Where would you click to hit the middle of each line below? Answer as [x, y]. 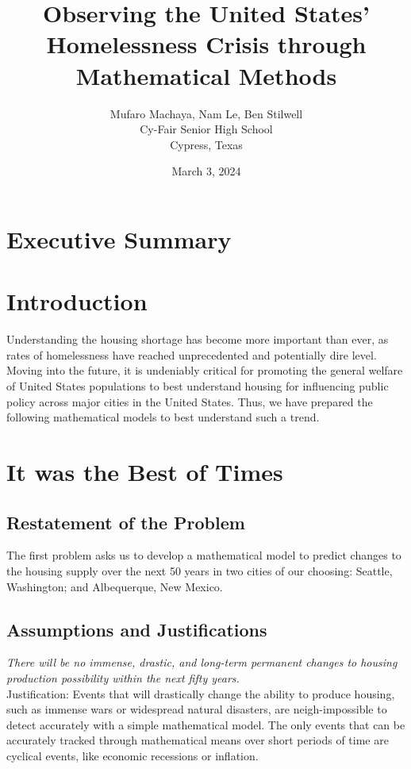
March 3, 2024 [206, 171]
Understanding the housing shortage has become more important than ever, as [198, 339]
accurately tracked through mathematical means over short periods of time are [198, 740]
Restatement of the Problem [126, 522]
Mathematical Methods [206, 75]
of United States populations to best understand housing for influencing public [198, 385]
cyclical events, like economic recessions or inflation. [133, 755]
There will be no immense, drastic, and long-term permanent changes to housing [202, 662]
